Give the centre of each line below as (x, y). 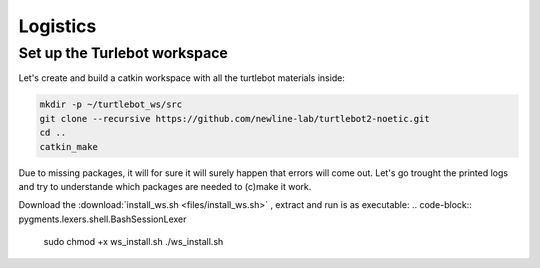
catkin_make (69, 146)
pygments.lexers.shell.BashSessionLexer (102, 219)
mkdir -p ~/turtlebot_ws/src (111, 104)
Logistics (57, 26)
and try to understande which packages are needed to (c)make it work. (165, 186)
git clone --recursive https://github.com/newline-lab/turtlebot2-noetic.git (234, 118)
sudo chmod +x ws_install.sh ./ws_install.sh (133, 242)
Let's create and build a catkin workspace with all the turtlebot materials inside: (181, 78)
